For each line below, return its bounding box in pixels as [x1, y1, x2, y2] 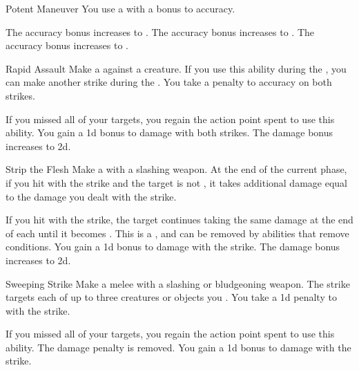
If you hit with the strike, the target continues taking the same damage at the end [6, 212, 353, 227]
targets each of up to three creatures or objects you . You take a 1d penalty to [6, 290, 337, 304]
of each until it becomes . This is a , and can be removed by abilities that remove [6, 225, 349, 240]
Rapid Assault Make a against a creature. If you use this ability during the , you [6, 61, 347, 75]
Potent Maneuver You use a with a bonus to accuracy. [6, 1, 235, 15]
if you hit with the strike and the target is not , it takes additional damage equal [6, 175, 347, 189]
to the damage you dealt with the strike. [6, 189, 177, 203]
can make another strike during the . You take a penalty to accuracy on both [6, 75, 332, 89]
